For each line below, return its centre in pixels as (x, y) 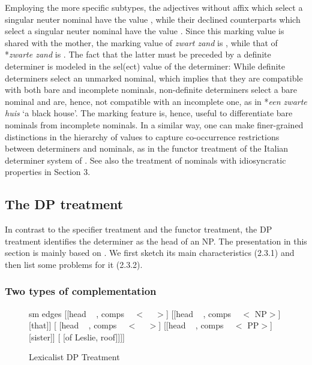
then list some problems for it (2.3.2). (74, 264)
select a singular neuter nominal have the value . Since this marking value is (145, 31)
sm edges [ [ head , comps (76, 313)
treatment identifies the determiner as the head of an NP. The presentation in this (156, 241)
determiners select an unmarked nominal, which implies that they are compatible (154, 78)
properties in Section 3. (48, 172)
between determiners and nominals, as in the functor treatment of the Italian (147, 148)
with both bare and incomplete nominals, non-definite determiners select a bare (151, 90)
